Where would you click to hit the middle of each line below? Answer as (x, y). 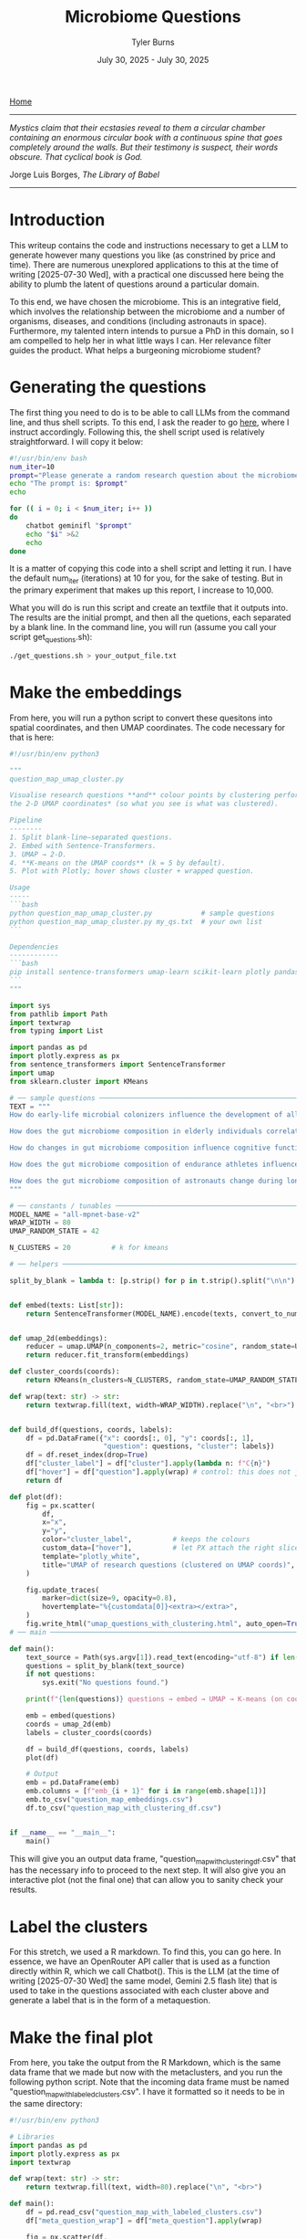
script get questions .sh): (51, 638)
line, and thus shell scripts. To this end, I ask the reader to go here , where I (149, 422)
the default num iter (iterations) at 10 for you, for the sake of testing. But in (147, 579)
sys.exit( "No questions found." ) (106, 1683)
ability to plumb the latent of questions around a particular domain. (134, 284)
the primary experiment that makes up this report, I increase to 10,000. (142, 590)
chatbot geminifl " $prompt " (79, 526)
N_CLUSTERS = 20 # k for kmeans (89, 1248)
